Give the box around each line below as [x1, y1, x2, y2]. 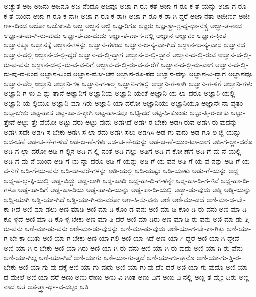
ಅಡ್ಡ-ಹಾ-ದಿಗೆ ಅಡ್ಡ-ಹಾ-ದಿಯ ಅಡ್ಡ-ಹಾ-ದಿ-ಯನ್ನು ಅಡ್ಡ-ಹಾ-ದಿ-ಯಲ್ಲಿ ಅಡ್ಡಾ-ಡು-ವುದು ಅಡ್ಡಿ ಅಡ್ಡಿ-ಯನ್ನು [18, 185, 251, 195]
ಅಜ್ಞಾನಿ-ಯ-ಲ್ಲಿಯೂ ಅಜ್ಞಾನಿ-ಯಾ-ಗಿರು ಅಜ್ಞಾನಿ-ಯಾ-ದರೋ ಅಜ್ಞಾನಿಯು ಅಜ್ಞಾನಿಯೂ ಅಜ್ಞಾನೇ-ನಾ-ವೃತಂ [4, 97, 243, 108]
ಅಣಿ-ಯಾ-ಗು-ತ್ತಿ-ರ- [196, 252, 242, 262]
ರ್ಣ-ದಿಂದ [4, 20, 27, 31]
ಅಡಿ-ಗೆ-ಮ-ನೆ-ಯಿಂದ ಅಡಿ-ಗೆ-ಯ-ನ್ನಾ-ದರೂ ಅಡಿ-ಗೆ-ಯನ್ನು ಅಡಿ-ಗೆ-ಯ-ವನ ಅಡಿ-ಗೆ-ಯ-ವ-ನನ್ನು [4, 155, 222, 166]
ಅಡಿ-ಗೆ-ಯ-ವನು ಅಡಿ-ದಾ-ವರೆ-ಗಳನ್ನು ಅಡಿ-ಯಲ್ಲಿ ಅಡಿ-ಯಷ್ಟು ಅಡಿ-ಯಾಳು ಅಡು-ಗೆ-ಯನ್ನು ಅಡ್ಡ [21, 165, 239, 176]
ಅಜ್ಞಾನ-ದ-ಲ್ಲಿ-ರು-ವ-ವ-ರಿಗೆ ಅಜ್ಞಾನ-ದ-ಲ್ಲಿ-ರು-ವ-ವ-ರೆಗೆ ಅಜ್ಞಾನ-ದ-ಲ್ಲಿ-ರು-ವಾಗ [32, 59, 213, 69]
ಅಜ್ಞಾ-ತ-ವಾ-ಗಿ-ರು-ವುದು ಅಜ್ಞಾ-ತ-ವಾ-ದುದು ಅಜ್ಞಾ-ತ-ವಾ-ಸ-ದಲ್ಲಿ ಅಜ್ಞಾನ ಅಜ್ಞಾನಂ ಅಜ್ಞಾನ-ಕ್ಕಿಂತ [4, 30, 226, 40]
